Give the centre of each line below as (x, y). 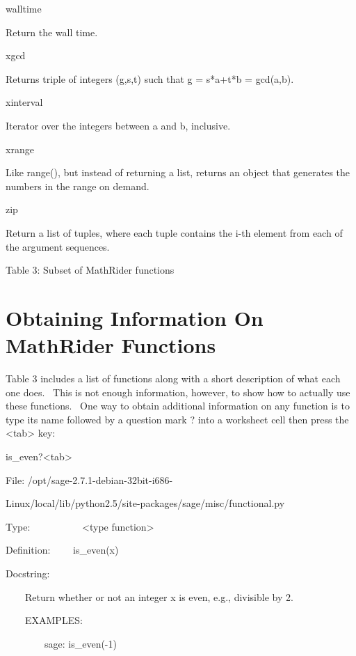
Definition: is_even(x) (62, 550)
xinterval (24, 102)
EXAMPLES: (54, 620)
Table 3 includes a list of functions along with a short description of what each (173, 378)
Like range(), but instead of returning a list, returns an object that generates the (178, 172)
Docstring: (28, 573)
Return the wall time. (52, 32)
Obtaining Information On (135, 317)
